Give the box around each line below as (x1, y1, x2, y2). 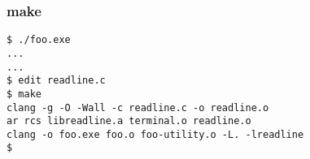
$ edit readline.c (7, 75, 106, 87)
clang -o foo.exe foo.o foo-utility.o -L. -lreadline (7, 128, 304, 140)
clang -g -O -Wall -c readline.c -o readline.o (7, 101, 269, 114)
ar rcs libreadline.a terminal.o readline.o (7, 115, 251, 127)
